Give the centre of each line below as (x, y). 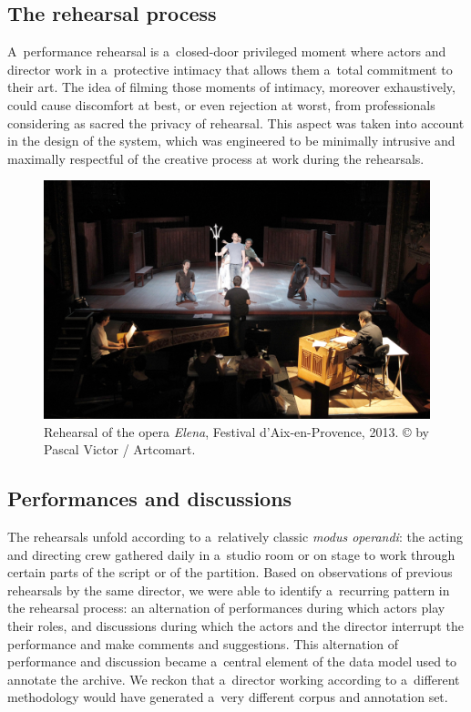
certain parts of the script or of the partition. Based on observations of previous (230, 572)
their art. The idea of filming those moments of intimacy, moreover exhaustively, (231, 87)
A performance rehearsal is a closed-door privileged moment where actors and (227, 51)
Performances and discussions (150, 498)
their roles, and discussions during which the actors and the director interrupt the (235, 626)
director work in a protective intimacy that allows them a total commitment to (230, 69)
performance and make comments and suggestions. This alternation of (203, 643)
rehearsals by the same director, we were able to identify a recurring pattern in (229, 590)
